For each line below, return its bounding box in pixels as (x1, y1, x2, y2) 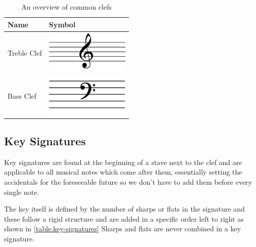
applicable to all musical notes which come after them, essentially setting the (4, 167, 242, 177)
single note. (4, 186, 39, 197)
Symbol (49, 19, 76, 29)
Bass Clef (8, 91, 37, 101)
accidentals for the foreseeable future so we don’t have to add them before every (4, 176, 252, 187)
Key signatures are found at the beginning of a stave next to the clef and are (4, 156, 242, 167)
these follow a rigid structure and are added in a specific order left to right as (4, 213, 244, 224)
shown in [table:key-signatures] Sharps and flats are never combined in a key (4, 223, 241, 234)
